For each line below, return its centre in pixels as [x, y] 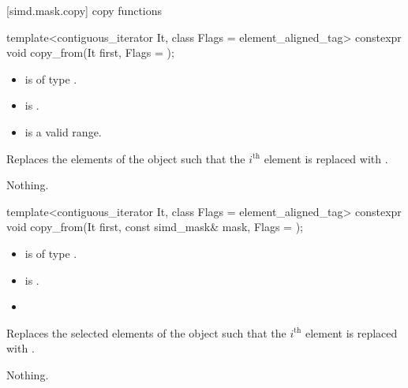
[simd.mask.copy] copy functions [84, 10]
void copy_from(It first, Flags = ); [90, 52]
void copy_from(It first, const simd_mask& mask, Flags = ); [155, 227]
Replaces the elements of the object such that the [126, 158]
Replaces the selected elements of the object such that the [146, 332]
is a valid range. [63, 131]
